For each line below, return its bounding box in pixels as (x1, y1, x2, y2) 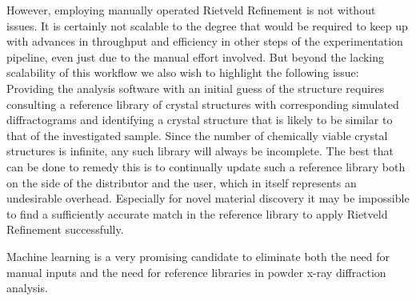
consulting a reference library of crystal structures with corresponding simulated (6, 95, 399, 112)
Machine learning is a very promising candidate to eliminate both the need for (6, 247, 390, 264)
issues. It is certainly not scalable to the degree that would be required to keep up (6, 17, 408, 34)
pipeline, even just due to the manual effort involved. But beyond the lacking (6, 48, 385, 65)
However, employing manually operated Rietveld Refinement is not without (6, 2, 376, 18)
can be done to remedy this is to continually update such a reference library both (6, 158, 406, 175)
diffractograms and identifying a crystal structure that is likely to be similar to (6, 111, 393, 128)
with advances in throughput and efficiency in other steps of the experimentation (6, 33, 403, 50)
